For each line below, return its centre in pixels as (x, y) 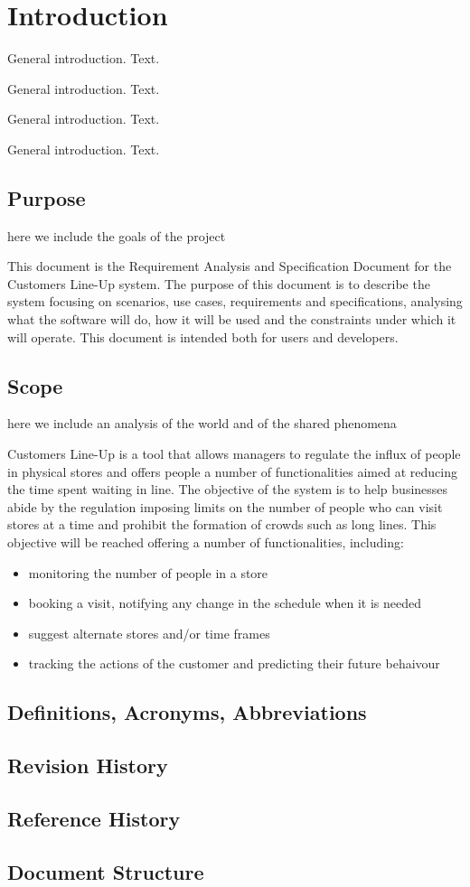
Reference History (94, 818)
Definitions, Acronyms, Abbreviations (187, 712)
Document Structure (106, 871)
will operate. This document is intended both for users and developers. (203, 336)
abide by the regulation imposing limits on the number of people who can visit (225, 506)
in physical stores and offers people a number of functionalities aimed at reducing (232, 471)
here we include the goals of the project (117, 235)
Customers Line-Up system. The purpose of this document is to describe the (219, 283)
